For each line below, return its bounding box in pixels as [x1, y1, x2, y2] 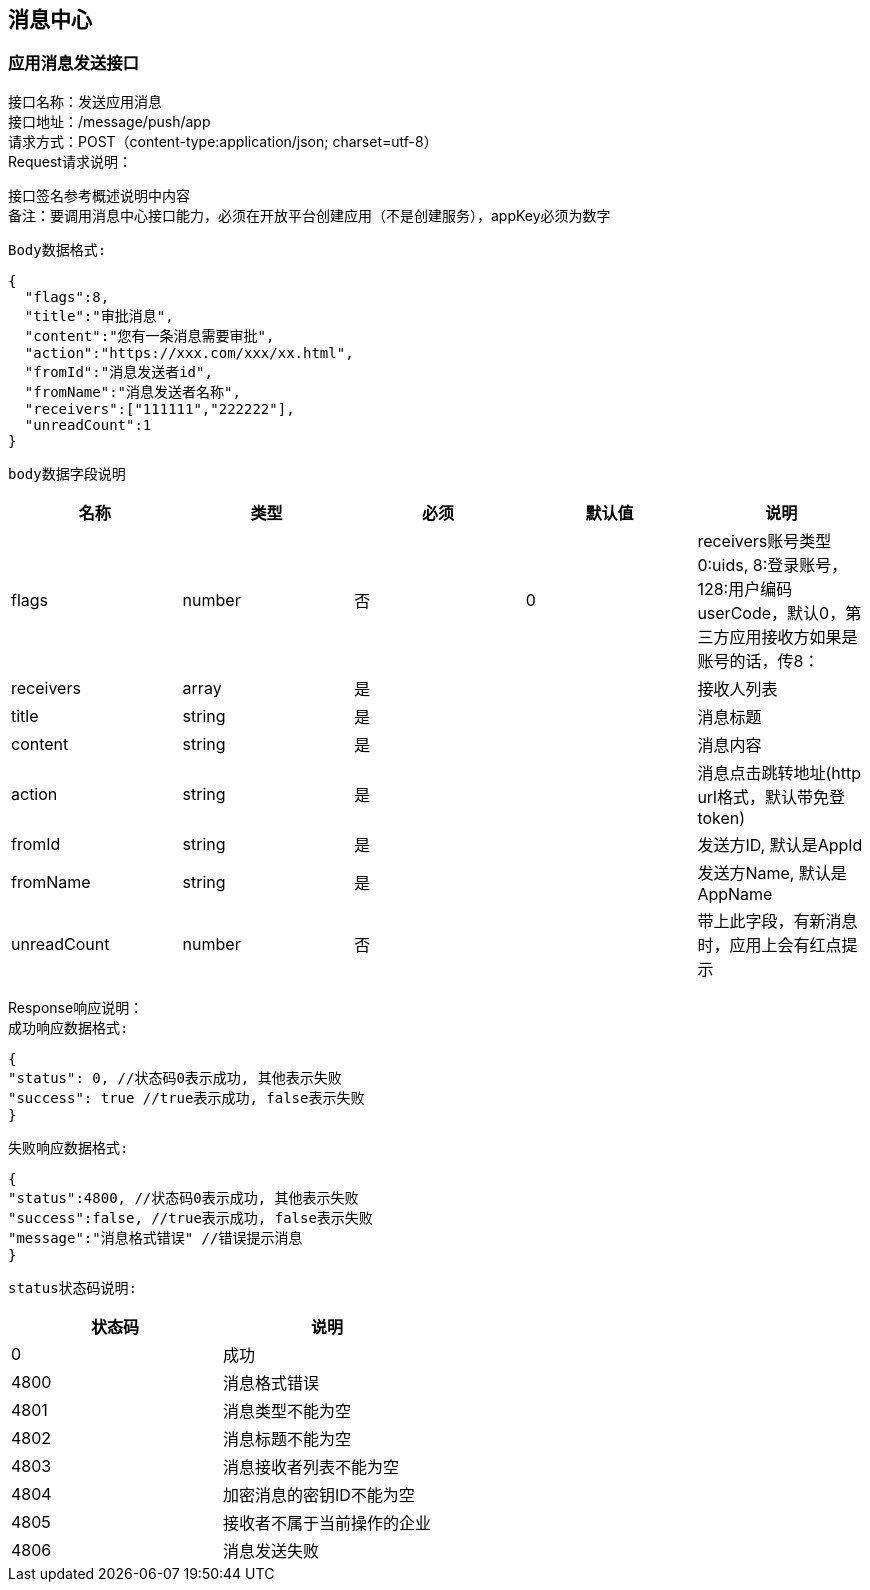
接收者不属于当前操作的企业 [223, 1512, 432, 1533]
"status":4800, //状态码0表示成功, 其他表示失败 [8, 1189, 359, 1206]
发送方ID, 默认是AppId [697, 834, 863, 855]
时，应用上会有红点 [697, 934, 842, 955]
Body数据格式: [8, 241, 107, 258]
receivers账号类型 [697, 530, 832, 551]
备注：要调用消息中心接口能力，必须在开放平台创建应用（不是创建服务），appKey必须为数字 [8, 206, 611, 224]
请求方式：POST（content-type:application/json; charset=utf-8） [8, 132, 438, 150]
